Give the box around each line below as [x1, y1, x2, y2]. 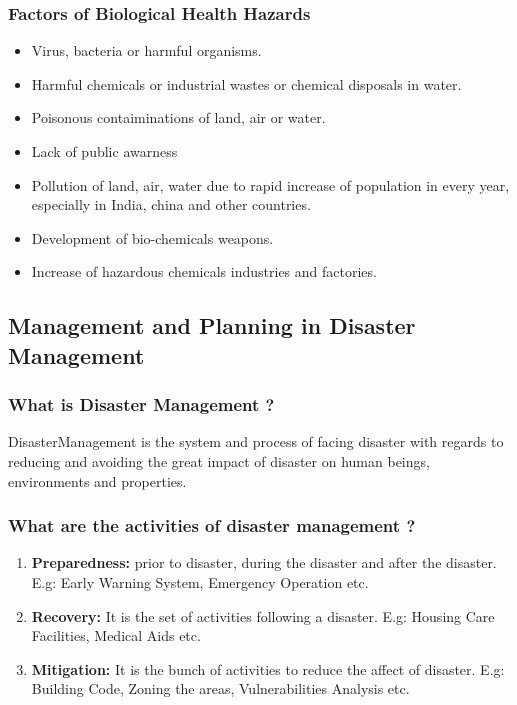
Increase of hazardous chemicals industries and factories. [31, 261, 377, 282]
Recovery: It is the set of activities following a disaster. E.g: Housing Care [31, 605, 495, 626]
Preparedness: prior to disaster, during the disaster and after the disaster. [31, 552, 497, 573]
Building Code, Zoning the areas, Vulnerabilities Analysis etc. [31, 678, 410, 699]
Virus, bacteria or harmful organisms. [31, 40, 262, 61]
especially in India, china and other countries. [31, 194, 311, 215]
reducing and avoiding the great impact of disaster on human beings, [8, 450, 430, 471]
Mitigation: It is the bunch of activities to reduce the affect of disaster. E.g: [31, 658, 505, 679]
